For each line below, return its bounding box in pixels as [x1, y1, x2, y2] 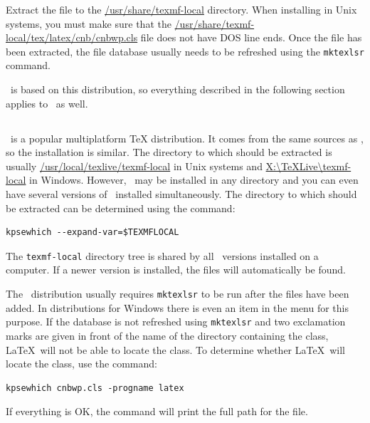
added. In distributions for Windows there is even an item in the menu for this [6, 300, 349, 315]
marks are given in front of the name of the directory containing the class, [6, 328, 329, 343]
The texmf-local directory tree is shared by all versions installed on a [6, 248, 319, 263]
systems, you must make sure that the [6, 16, 171, 31]
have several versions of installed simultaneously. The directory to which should [6, 186, 357, 201]
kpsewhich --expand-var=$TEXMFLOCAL [6, 227, 179, 238]
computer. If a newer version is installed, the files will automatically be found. [6, 262, 346, 277]
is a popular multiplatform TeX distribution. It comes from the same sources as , [10, 130, 364, 145]
